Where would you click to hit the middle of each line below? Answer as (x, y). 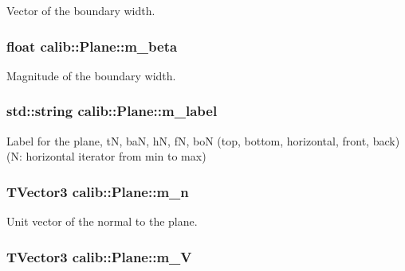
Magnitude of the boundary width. (91, 75)
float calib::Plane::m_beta (92, 46)
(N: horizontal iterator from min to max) (106, 156)
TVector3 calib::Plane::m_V (99, 256)
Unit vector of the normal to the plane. (102, 221)
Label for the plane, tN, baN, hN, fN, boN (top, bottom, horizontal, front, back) (203, 140)
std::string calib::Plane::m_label (112, 111)
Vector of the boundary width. (81, 10)
